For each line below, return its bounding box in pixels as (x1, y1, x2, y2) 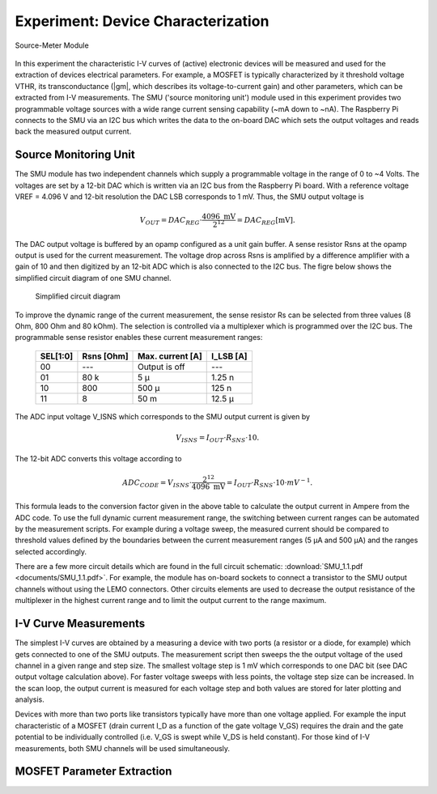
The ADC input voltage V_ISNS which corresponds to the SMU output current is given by (15, 411, 311, 421)
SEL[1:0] (40, 350, 74, 362)
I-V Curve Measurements (15, 617, 146, 631)
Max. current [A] (138, 350, 202, 362)
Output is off (138, 361, 185, 372)
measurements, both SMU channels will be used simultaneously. (15, 743, 231, 753)
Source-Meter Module (15, 40, 89, 50)
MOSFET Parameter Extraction (15, 765, 172, 779)
